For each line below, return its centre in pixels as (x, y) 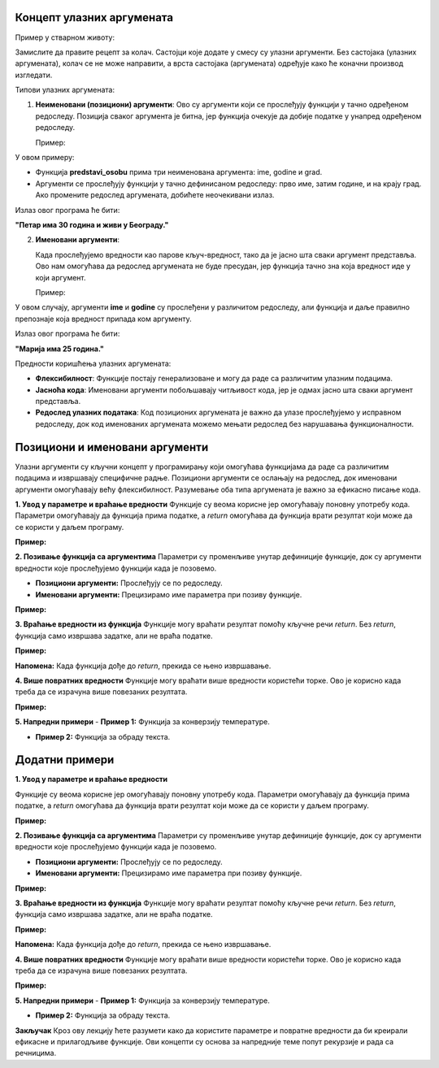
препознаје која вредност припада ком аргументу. (104, 319)
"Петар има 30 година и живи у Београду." (92, 224)
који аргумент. (61, 277)
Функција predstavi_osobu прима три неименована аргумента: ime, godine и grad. (179, 172)
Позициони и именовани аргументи (112, 447)
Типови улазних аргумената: (65, 90)
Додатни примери (65, 760)
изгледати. (34, 75)
